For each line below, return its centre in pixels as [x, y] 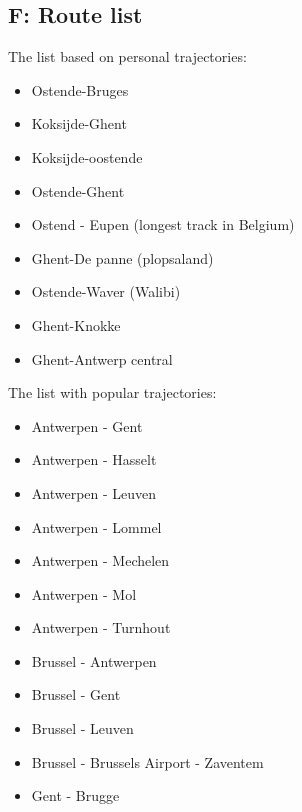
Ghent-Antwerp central [102, 358]
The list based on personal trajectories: [127, 56]
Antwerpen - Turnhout [101, 627]
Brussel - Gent [76, 694]
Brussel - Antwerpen [94, 660]
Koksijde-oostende [87, 156]
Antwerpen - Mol [84, 593]
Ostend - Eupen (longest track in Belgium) [163, 224]
